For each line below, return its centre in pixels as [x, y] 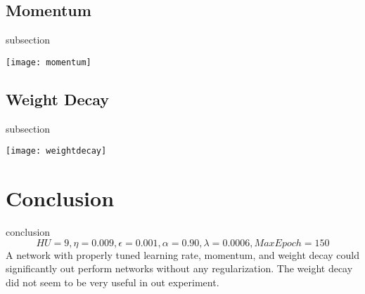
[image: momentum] [49, 62]
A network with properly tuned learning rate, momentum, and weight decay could [183, 254]
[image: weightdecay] [56, 151]
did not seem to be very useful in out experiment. [113, 282]
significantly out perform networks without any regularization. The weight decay [179, 268]
